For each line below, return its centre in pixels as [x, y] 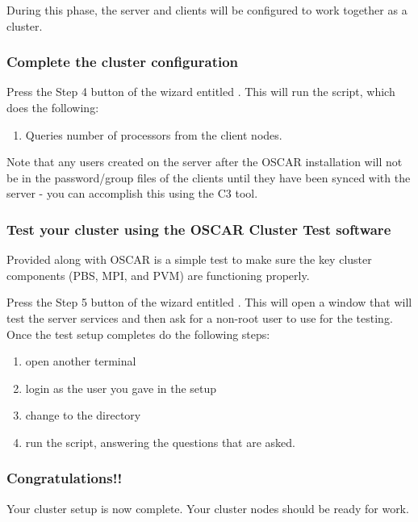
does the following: [53, 107]
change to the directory [83, 415]
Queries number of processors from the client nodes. [154, 134]
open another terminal [81, 361]
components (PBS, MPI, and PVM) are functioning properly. [158, 275]
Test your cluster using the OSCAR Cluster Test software [199, 229]
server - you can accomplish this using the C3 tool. [132, 193]
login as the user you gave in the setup [121, 388]
